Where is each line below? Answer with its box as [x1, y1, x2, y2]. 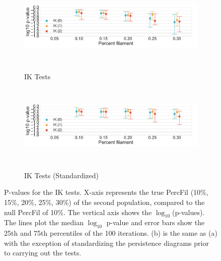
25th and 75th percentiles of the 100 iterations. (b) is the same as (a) [4, 228, 217, 238]
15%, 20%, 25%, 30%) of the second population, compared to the [4, 196, 205, 207]
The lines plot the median [4, 217, 84, 228]
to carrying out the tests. [4, 247, 82, 258]
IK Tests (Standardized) [24, 170, 99, 180]
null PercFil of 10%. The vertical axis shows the [4, 206, 152, 217]
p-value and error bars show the [106, 217, 205, 228]
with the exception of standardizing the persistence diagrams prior [4, 237, 209, 248]
